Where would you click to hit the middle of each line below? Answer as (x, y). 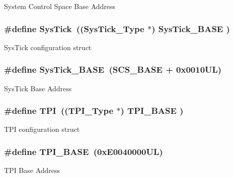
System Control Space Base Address (60, 6)
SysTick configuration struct (48, 47)
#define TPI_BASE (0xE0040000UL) (84, 151)
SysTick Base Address (38, 88)
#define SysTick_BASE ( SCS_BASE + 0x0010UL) (113, 69)
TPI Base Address (32, 170)
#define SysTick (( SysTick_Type (74, 28)
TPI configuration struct (42, 129)
